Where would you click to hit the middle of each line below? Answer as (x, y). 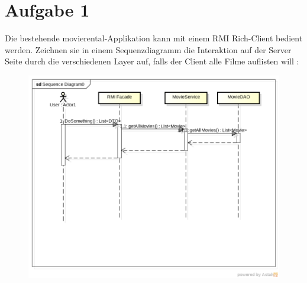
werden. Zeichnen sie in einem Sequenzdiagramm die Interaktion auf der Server (148, 49)
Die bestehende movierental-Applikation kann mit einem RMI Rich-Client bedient (154, 38)
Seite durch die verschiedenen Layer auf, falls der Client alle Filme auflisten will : (152, 61)
